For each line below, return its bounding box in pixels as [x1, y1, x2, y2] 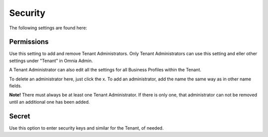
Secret [9, 112, 30, 120]
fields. [9, 83, 22, 89]
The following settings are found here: [9, 25, 87, 31]
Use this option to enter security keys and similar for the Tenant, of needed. [9, 125, 164, 131]
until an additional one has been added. [9, 99, 90, 105]
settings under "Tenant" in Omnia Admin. [9, 58, 93, 64]
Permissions [9, 38, 49, 46]
